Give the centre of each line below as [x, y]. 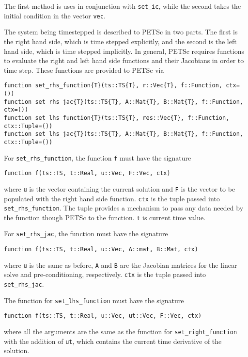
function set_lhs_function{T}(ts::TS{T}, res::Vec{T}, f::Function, [117, 118]
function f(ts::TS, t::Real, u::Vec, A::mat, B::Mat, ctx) [101, 250]
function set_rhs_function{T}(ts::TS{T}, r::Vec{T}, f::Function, [113, 86]
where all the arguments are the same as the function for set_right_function [121, 332]
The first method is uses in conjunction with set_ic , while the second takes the [123, 6]
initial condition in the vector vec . [55, 15]
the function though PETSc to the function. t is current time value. [105, 217]
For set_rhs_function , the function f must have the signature [98, 157]
